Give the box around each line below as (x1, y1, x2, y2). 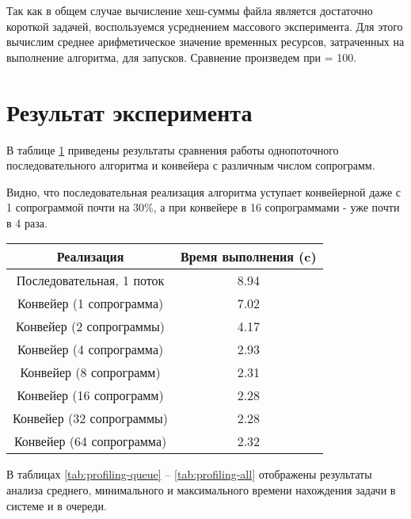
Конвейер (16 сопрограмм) (17, 386, 164, 405)
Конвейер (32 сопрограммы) (13, 409, 169, 428)
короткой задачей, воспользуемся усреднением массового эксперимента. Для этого (6, 17, 403, 34)
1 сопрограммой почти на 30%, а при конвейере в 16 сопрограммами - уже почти (6, 199, 400, 216)
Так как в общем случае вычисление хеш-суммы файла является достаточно (6, 2, 373, 18)
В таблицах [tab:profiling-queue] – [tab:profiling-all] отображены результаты (6, 466, 372, 483)
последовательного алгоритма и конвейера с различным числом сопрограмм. (6, 157, 375, 174)
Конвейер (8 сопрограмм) (20, 363, 161, 382)
